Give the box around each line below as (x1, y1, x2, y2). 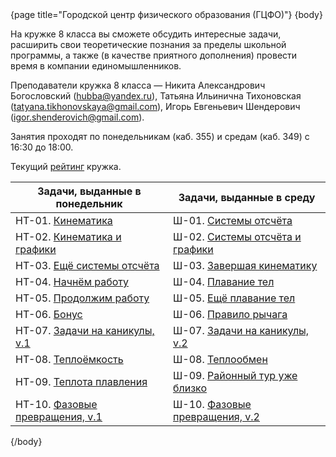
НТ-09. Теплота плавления (15, 375, 148, 388)
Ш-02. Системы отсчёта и (173, 230, 302, 243)
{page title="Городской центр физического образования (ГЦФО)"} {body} (10, 9, 323, 20)
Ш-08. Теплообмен (173, 353, 268, 366)
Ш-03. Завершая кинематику (173, 259, 318, 272)
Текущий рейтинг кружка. (10, 161, 122, 172)
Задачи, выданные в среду (178, 191, 316, 204)
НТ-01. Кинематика (15, 214, 113, 227)
